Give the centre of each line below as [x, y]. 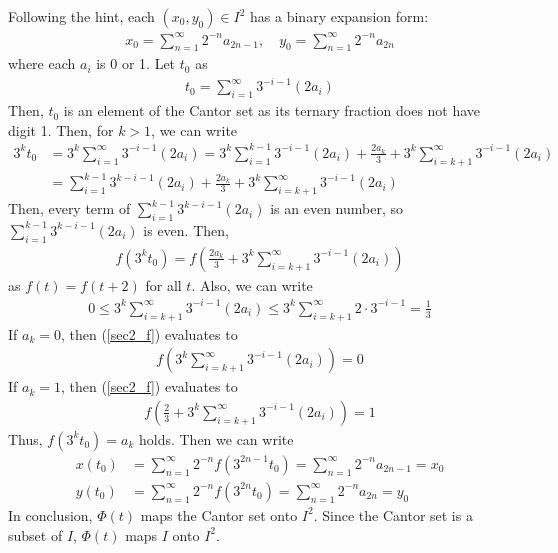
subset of [35, 534]
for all [163, 284]
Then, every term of [69, 208]
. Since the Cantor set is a [393, 514]
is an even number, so [336, 208]
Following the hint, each [81, 16]
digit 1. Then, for [61, 129]
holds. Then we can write [216, 438]
